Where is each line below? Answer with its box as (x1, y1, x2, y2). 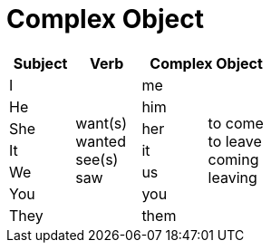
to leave (208, 131, 262, 150)
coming (208, 149, 259, 168)
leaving (208, 168, 257, 187)
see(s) (75, 149, 119, 168)
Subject (13, 53, 68, 72)
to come (208, 113, 264, 132)
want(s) (75, 113, 128, 132)
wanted (75, 131, 126, 150)
